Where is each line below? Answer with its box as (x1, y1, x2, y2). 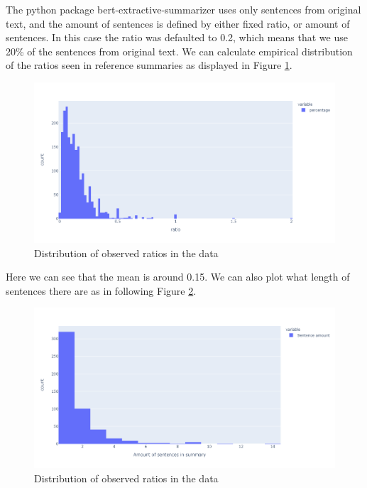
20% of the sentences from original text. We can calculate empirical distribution (6, 43, 353, 58)
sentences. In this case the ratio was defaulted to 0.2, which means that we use (6, 30, 348, 45)
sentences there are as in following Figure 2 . (6, 283, 197, 298)
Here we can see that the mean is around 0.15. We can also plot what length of (6, 269, 350, 284)
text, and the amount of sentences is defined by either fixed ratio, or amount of (6, 16, 350, 31)
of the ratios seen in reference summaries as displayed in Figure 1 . (6, 58, 292, 72)
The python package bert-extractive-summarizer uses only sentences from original (6, 2, 361, 16)
